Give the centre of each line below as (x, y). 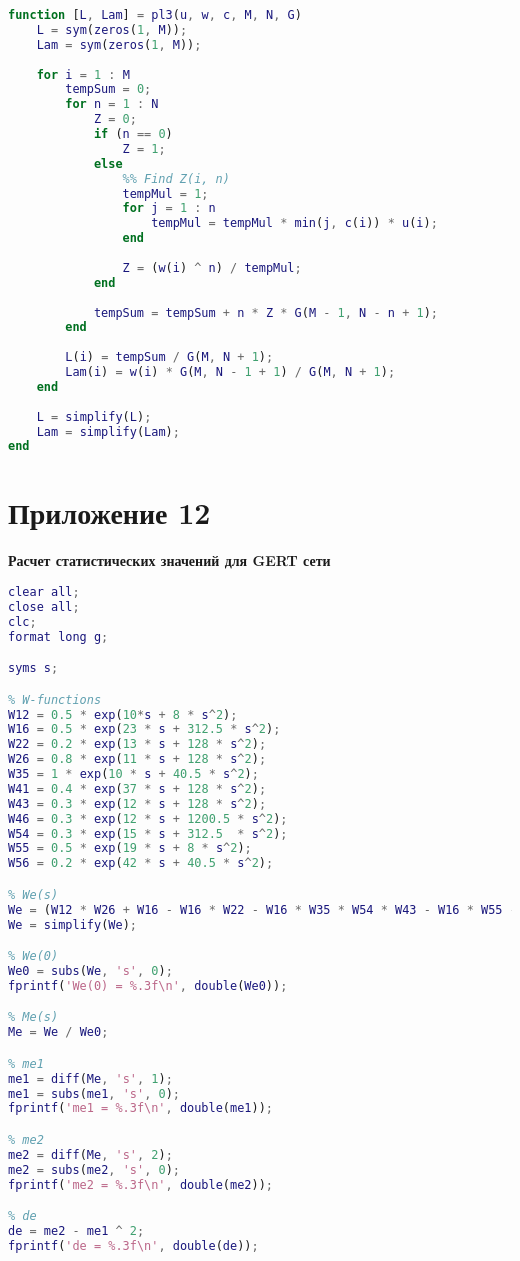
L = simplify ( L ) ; (94, 416)
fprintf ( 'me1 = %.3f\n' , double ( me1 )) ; (140, 1108)
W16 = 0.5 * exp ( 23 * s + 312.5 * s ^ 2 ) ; (144, 729)
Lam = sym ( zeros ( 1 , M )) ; (119, 44)
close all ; (44, 606)
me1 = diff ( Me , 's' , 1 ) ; (90, 1078)
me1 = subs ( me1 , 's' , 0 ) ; (94, 1093)
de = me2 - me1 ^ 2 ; (76, 1230)
